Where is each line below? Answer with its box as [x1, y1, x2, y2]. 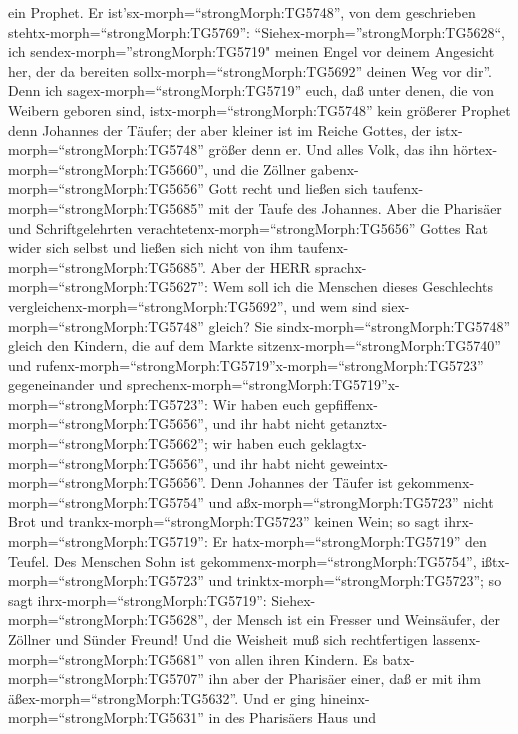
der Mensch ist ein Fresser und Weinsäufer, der [212, 609, 500, 630]
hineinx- [320, 687, 370, 708]
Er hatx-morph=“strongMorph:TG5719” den [212, 531, 487, 552]
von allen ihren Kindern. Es [208, 648, 378, 669]
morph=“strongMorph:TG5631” [8, 707, 204, 728]
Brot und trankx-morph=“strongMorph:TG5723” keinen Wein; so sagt [8, 511, 440, 532]
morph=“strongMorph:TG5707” [8, 668, 204, 689]
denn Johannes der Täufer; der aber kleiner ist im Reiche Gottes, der [8, 119, 431, 140]
